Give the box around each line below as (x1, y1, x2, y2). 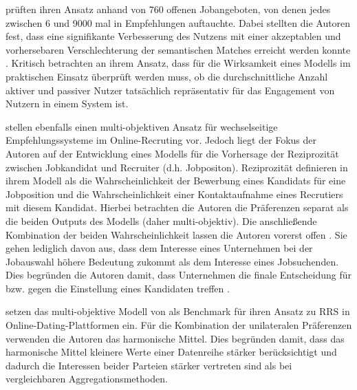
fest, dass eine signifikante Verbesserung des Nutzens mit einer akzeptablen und (6, 29, 341, 43)
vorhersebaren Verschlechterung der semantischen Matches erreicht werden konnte (6, 42, 351, 56)
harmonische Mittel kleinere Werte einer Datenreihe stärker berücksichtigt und (6, 345, 337, 359)
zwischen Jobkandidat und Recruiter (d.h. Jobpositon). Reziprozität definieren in (6, 160, 348, 174)
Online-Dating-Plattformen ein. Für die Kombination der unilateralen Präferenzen (6, 318, 352, 332)
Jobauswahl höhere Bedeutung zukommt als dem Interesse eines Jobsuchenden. (6, 254, 339, 268)
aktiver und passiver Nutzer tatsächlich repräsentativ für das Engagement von (6, 83, 335, 97)
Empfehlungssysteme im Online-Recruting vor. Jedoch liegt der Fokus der (6, 133, 316, 147)
